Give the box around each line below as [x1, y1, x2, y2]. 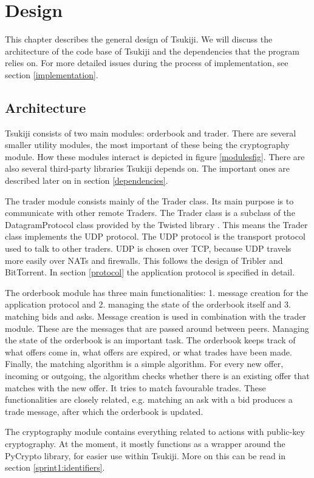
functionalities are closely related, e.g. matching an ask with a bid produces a [5, 393, 293, 406]
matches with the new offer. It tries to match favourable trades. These [5, 381, 266, 394]
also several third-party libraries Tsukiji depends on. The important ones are [5, 162, 290, 175]
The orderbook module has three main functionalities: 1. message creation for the [5, 286, 309, 298]
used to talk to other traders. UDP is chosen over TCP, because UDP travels [5, 242, 292, 255]
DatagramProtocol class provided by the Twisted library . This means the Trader [5, 218, 308, 231]
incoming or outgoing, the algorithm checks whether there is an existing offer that [5, 369, 310, 382]
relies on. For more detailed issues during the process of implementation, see [5, 56, 288, 69]
